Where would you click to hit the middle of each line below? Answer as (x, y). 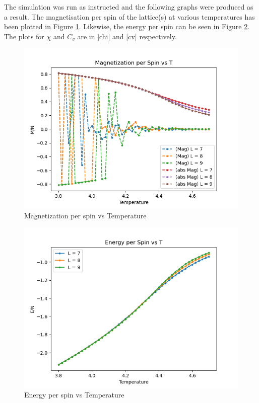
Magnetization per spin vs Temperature (85, 215)
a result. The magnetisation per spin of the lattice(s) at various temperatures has (129, 16)
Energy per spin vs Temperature (74, 395)
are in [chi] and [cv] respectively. (127, 36)
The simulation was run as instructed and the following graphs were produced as (129, 7)
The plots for (24, 36)
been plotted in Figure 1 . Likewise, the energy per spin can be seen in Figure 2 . (127, 26)
